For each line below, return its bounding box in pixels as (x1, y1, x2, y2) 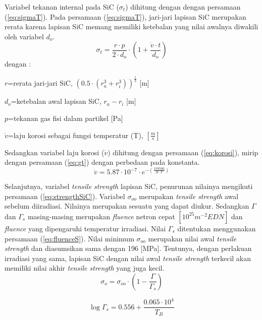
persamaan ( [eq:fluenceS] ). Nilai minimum (5, 233, 134, 243)
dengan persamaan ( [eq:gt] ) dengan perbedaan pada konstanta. (5, 157, 200, 167)
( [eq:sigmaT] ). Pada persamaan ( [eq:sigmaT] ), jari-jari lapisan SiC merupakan (5, 11, 246, 22)
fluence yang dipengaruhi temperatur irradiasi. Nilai (5, 223, 166, 233)
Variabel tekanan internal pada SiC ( (5, 2, 119, 12)
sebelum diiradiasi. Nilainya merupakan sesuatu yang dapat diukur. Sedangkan (5, 201, 249, 211)
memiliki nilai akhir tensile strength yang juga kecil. (5, 263, 165, 273)
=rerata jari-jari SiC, (8, 78, 73, 88)
